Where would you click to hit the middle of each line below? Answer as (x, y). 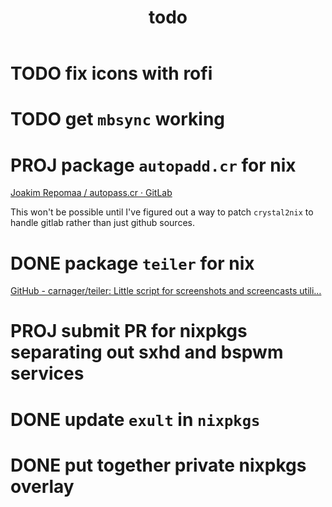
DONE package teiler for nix (132, 263)
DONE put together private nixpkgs (158, 465)
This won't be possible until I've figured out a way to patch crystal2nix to (162, 212)
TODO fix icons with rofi (111, 73)
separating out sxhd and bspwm (147, 352)
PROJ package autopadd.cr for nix (153, 165)
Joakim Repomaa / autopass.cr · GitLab (91, 193)
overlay (42, 486)
